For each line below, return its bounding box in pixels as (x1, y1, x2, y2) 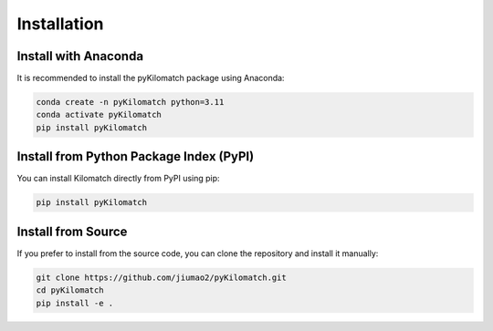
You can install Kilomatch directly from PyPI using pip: (16, 173, 220, 184)
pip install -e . (36, 297, 114, 308)
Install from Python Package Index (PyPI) (16, 149, 255, 164)
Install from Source (16, 223, 128, 239)
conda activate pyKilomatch (36, 109, 162, 120)
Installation (16, 14, 104, 34)
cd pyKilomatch (36, 285, 104, 295)
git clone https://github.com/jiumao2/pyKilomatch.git (36, 272, 287, 283)
